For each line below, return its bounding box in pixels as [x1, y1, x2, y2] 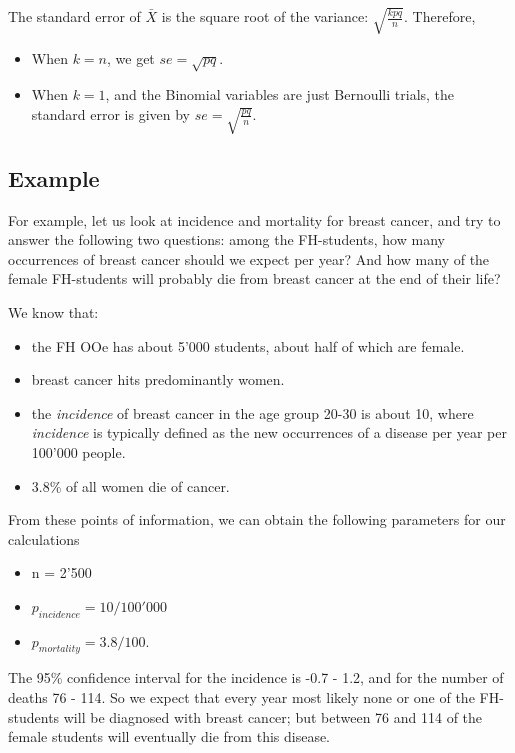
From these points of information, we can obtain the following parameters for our [8, 509, 506, 530]
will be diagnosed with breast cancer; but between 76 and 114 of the [63, 706, 483, 727]
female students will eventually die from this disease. [8, 726, 331, 747]
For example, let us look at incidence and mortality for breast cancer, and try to [8, 209, 501, 230]
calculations [8, 528, 80, 549]
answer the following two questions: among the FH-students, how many [8, 229, 445, 250]
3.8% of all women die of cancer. [31, 475, 230, 496]
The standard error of [8, 6, 141, 27]
